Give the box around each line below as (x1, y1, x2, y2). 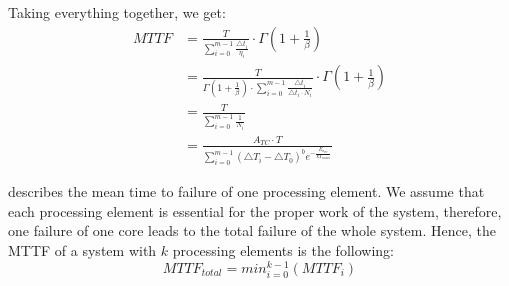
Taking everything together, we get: (8, 2, 226, 22)
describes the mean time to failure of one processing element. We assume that (8, 181, 485, 202)
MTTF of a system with (8, 240, 157, 261)
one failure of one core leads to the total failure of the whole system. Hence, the (8, 220, 496, 241)
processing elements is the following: (172, 240, 394, 261)
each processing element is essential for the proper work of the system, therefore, (8, 200, 502, 221)
